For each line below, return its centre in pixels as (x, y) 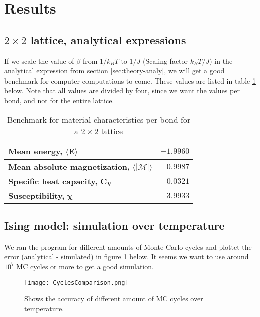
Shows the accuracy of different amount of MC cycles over (114, 299)
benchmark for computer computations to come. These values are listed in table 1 (130, 80)
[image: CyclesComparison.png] (76, 283)
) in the (221, 61)
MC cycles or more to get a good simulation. (85, 266)
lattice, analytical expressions (108, 39)
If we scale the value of (39, 61)
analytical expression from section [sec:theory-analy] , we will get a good (114, 71)
